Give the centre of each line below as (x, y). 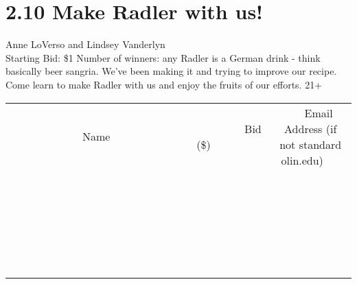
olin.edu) (302, 160)
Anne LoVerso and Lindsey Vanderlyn (85, 44)
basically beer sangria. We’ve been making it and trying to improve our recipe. (171, 71)
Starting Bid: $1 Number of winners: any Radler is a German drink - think (163, 57)
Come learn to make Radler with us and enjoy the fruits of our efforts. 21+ (164, 84)
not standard (311, 144)
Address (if (311, 128)
